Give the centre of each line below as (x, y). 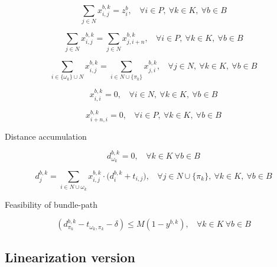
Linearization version (70, 257)
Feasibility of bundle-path (51, 204)
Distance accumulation (46, 136)
